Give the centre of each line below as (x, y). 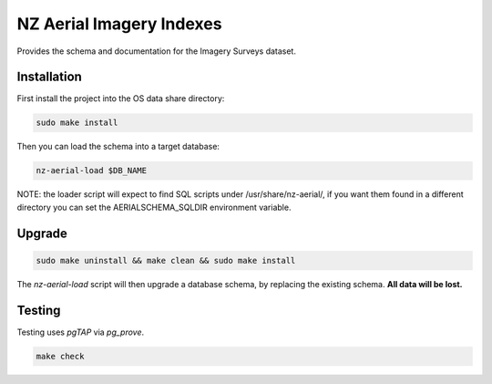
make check (60, 356)
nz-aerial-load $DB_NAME (92, 171)
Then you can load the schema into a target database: (118, 147)
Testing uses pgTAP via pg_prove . (81, 332)
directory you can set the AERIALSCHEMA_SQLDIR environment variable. (154, 207)
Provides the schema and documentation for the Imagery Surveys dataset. (156, 51)
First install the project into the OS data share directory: (121, 99)
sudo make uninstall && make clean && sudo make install (166, 260)
